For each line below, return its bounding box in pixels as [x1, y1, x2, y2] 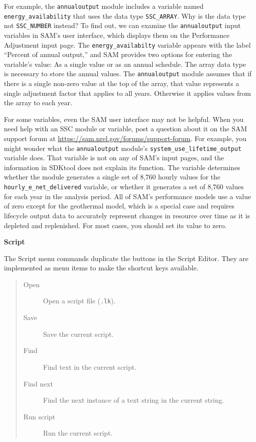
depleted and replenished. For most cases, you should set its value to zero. [4, 220, 227, 230]
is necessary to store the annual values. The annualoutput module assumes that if [4, 68, 252, 79]
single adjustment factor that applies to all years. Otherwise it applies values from [4, 88, 251, 98]
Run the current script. [43, 428, 113, 438]
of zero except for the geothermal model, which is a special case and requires [4, 201, 235, 211]
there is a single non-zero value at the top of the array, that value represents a [4, 78, 239, 88]
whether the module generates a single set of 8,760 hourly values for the [4, 172, 221, 182]
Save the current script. [43, 328, 114, 339]
